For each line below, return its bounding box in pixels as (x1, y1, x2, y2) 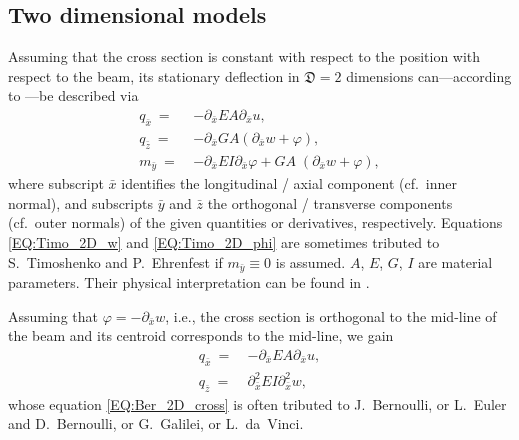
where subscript (8, 173, 104, 194)
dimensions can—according (346, 65, 512, 86)
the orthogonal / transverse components (207, 192, 453, 213)
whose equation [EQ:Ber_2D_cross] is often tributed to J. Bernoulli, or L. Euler (8, 393, 507, 414)
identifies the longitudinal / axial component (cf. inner (121, 173, 458, 194)
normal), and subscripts (8, 192, 153, 213)
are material (418, 251, 493, 272)
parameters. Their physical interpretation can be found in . (8, 271, 370, 292)
